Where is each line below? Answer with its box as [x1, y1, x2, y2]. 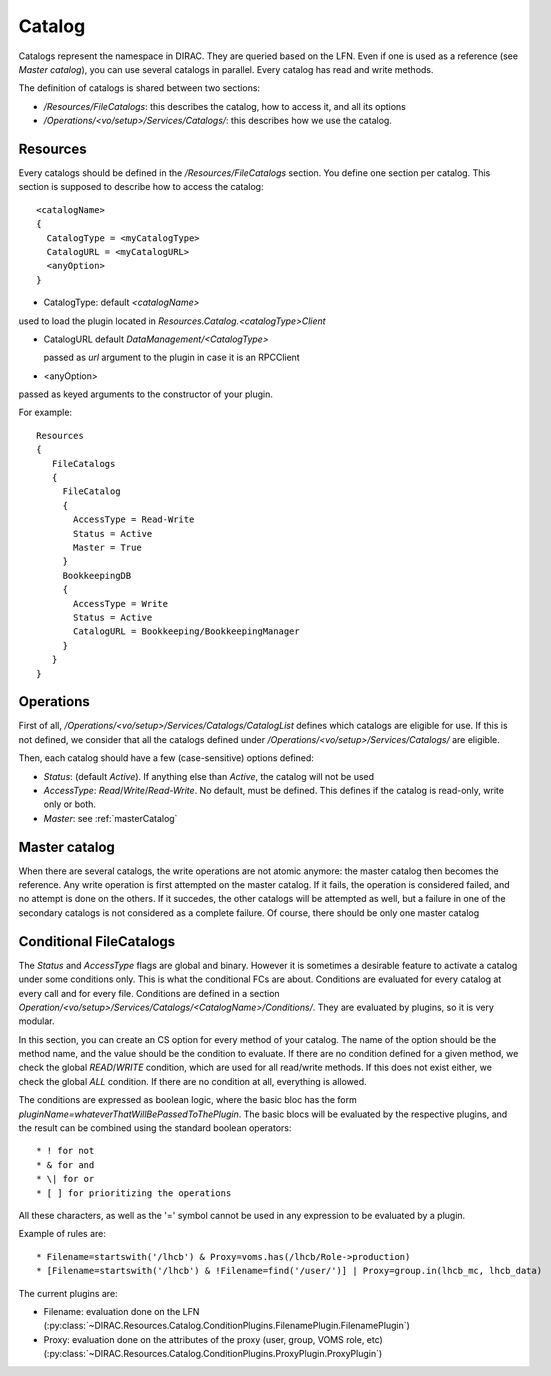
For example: [18, 406, 73, 419]
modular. [18, 1015, 55, 1027]
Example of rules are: [18, 1228, 107, 1240]
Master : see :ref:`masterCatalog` [43, 812, 178, 824]
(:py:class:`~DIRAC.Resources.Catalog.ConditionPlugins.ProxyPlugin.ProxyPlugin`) [43, 1348, 383, 1360]
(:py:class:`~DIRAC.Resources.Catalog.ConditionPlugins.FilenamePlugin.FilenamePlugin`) [43, 1320, 410, 1332]
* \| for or [36, 1173, 95, 1185]
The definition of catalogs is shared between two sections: [18, 82, 260, 94]
